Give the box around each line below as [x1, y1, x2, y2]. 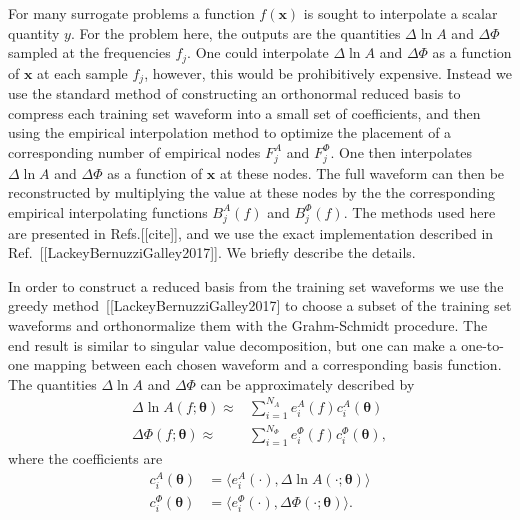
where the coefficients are [8, 447, 163, 468]
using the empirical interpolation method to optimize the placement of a [8, 122, 452, 143]
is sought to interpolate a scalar [303, 3, 498, 23]
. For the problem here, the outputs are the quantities [70, 22, 401, 43]
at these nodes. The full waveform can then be [220, 162, 505, 183]
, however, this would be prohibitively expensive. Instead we [144, 62, 512, 83]
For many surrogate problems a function [8, 3, 255, 23]
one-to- [461, 334, 504, 355]
